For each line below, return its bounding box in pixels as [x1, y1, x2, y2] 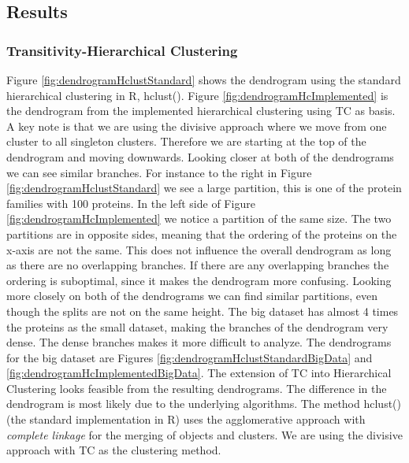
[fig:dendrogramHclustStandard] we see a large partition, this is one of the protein [6, 180, 402, 196]
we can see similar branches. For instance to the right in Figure [6, 164, 312, 180]
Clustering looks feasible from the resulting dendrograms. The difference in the [6, 380, 387, 396]
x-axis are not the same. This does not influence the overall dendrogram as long [6, 241, 392, 257]
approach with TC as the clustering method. [6, 442, 221, 458]
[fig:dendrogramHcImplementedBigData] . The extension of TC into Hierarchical [6, 365, 392, 381]
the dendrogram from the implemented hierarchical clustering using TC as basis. [6, 102, 396, 119]
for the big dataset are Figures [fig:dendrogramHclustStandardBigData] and [6, 349, 373, 365]
